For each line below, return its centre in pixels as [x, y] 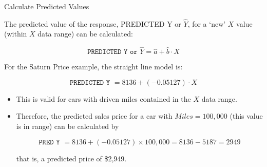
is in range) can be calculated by [68, 126]
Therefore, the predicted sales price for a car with [94, 116]
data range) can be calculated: [85, 34]
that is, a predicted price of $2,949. [71, 158]
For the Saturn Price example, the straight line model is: [93, 67]
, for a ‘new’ [207, 23]
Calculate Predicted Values [47, 6]
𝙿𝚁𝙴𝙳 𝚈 [49, 142]
